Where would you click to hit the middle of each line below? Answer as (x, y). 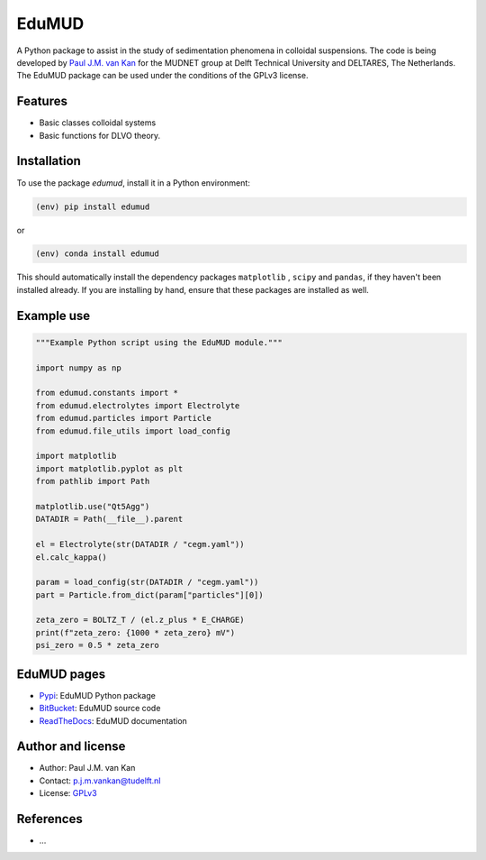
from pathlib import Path (93, 481)
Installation (49, 161)
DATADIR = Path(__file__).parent (109, 519)
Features (42, 101)
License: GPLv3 (68, 793)
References (49, 819)
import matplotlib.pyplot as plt (109, 468)
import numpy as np (78, 368)
